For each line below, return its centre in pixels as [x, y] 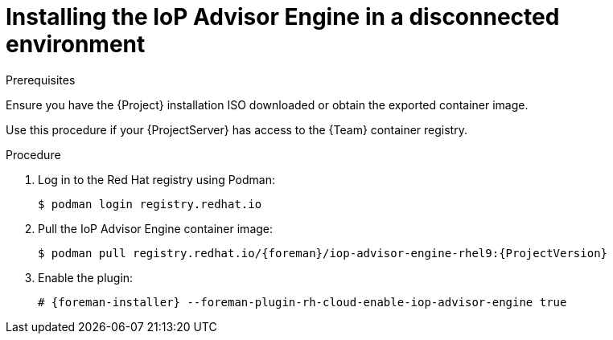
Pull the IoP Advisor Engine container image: [156, 228]
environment [76, 44]
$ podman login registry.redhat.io [150, 204]
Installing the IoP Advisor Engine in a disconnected [283, 17]
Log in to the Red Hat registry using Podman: [156, 179]
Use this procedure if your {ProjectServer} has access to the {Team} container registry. [237, 129]
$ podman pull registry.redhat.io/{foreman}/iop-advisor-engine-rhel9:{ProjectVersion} [323, 253]
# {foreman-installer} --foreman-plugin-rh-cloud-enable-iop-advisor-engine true [302, 302]
